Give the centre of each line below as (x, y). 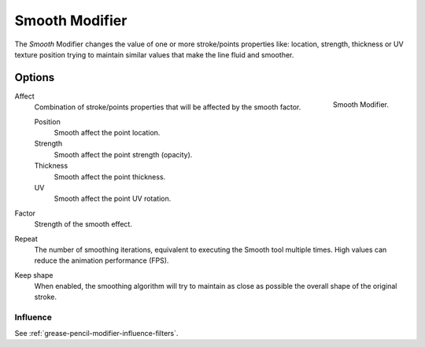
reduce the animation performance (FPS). (102, 260)
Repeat (26, 238)
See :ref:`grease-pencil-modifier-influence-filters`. (96, 333)
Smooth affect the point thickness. (110, 176)
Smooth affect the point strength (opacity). (123, 154)
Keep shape (34, 275)
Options (35, 78)
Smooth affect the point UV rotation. (113, 199)
